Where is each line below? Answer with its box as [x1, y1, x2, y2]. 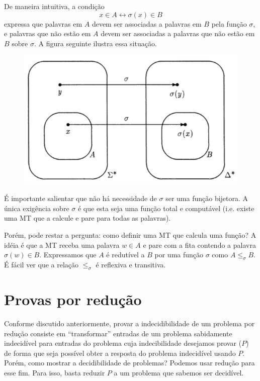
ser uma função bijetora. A [165, 193, 248, 204]
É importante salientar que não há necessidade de [4, 193, 157, 204]
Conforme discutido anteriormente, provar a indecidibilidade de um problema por [4, 318, 255, 328]
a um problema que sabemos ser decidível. [114, 367, 244, 377]
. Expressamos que [39, 249, 97, 260]
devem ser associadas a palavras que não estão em [101, 28, 255, 39]
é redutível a [106, 249, 145, 260]
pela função [211, 18, 247, 29]
